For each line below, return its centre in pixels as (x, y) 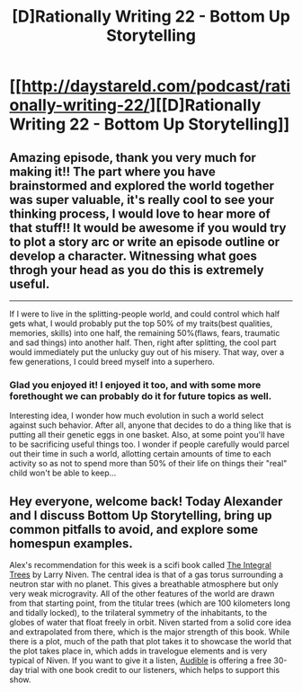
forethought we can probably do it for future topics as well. (141, 395)
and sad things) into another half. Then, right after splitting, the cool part (143, 342)
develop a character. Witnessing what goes (133, 256)
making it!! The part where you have (112, 171)
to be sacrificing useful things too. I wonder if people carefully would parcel (149, 444)
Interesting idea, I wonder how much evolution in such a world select (137, 416)
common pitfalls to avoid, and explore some (134, 529)
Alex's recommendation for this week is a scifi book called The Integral (141, 565)
